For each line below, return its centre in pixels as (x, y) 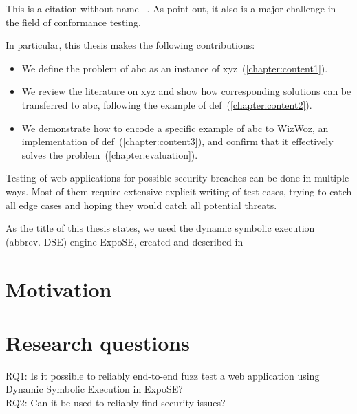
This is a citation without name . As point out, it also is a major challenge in (171, 8)
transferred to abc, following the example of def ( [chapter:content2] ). (167, 104)
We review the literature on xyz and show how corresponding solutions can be (186, 91)
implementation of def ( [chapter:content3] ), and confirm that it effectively (177, 141)
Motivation (59, 288)
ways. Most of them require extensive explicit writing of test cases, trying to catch (179, 191)
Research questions (98, 342)
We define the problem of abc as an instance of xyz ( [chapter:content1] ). (175, 68)
